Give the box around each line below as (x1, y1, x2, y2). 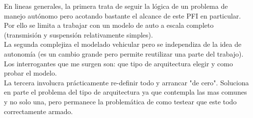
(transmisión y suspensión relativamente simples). (4, 29, 153, 39)
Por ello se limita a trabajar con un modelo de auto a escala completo (4, 20, 214, 30)
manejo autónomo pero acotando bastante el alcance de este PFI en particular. (4, 10, 241, 20)
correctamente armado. (4, 106, 73, 116)
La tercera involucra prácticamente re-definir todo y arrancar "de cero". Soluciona (4, 77, 249, 87)
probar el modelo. (4, 68, 57, 78)
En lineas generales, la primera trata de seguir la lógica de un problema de (4, 1, 228, 11)
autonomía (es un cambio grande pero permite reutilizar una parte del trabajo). (4, 48, 244, 59)
